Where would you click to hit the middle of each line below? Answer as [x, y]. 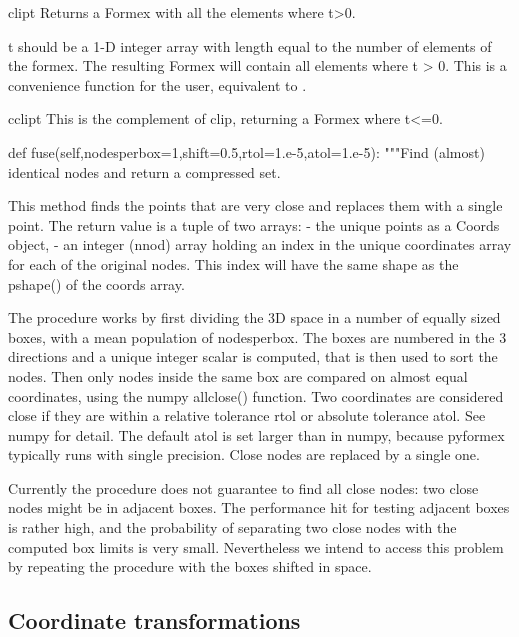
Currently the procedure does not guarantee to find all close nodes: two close [243, 487]
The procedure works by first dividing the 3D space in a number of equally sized [254, 317]
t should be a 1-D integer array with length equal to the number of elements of [250, 45]
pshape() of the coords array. [96, 283]
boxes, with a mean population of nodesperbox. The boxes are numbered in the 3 [257, 336]
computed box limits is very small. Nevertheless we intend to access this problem [256, 546]
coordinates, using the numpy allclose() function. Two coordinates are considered [256, 395]
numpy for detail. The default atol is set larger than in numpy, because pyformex [256, 434]
